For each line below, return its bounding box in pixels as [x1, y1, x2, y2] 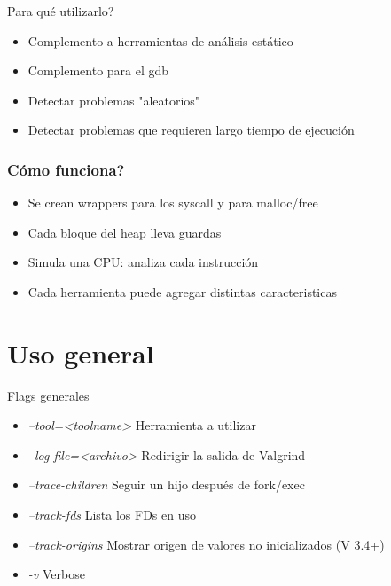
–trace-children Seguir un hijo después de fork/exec [27, 475, 305, 494]
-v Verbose [27, 565, 85, 583]
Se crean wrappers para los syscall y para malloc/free [27, 193, 318, 212]
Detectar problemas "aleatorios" [27, 90, 200, 109]
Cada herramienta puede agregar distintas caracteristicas [27, 282, 337, 301]
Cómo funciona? [7, 158, 125, 180]
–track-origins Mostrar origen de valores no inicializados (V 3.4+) [27, 535, 385, 553]
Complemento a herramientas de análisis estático [27, 31, 293, 50]
